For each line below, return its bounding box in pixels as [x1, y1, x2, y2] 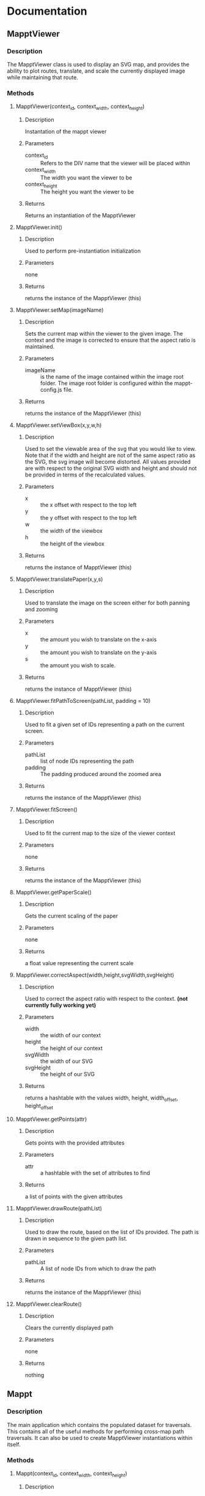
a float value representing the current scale [24, 960, 134, 967]
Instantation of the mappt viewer [24, 128, 107, 135]
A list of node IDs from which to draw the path [40, 1265, 156, 1272]
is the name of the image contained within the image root [40, 373, 184, 381]
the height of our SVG [40, 1071, 95, 1078]
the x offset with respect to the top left [40, 502, 137, 509]
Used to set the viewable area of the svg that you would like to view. [24, 445, 196, 453]
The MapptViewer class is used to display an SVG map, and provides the [7, 60, 190, 68]
